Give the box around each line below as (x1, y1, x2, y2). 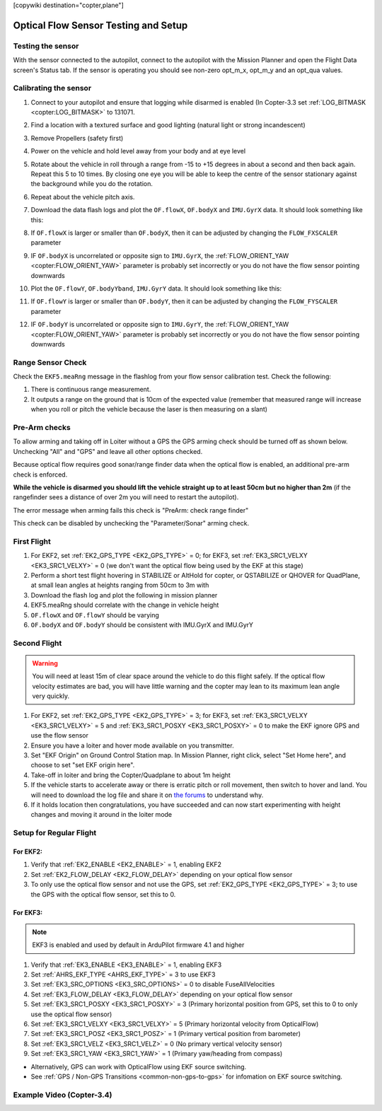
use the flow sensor (30, 731, 88, 740)
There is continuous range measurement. (30, 385, 151, 394)
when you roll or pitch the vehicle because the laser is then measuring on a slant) (30, 405, 268, 414)
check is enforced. (13, 470, 68, 479)
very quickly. (32, 692, 70, 700)
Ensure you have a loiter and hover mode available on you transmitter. (30, 741, 234, 750)
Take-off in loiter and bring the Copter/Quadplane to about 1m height (30, 771, 231, 779)
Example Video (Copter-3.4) (13, 1090, 112, 1100)
